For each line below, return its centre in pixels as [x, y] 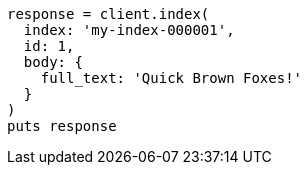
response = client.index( [108, 14]
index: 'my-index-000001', [129, 30]
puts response [62, 126]
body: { [53, 62]
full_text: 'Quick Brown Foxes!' [171, 78]
